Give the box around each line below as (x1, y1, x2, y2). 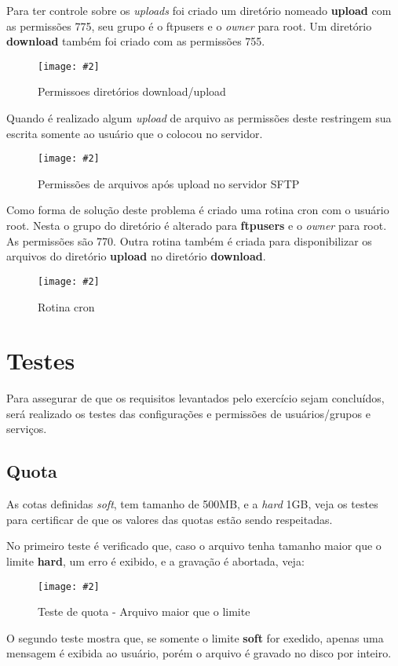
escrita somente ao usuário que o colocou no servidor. (6, 125, 263, 141)
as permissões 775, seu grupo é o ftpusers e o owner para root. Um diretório (6, 17, 372, 34)
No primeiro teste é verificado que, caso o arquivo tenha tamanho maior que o (6, 537, 382, 554)
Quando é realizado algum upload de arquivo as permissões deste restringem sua (6, 110, 392, 126)
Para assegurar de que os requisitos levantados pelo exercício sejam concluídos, (6, 390, 385, 406)
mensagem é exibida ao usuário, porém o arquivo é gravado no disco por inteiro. (6, 645, 392, 661)
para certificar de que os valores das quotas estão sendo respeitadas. (6, 511, 333, 527)
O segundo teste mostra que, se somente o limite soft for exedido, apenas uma (6, 629, 384, 646)
